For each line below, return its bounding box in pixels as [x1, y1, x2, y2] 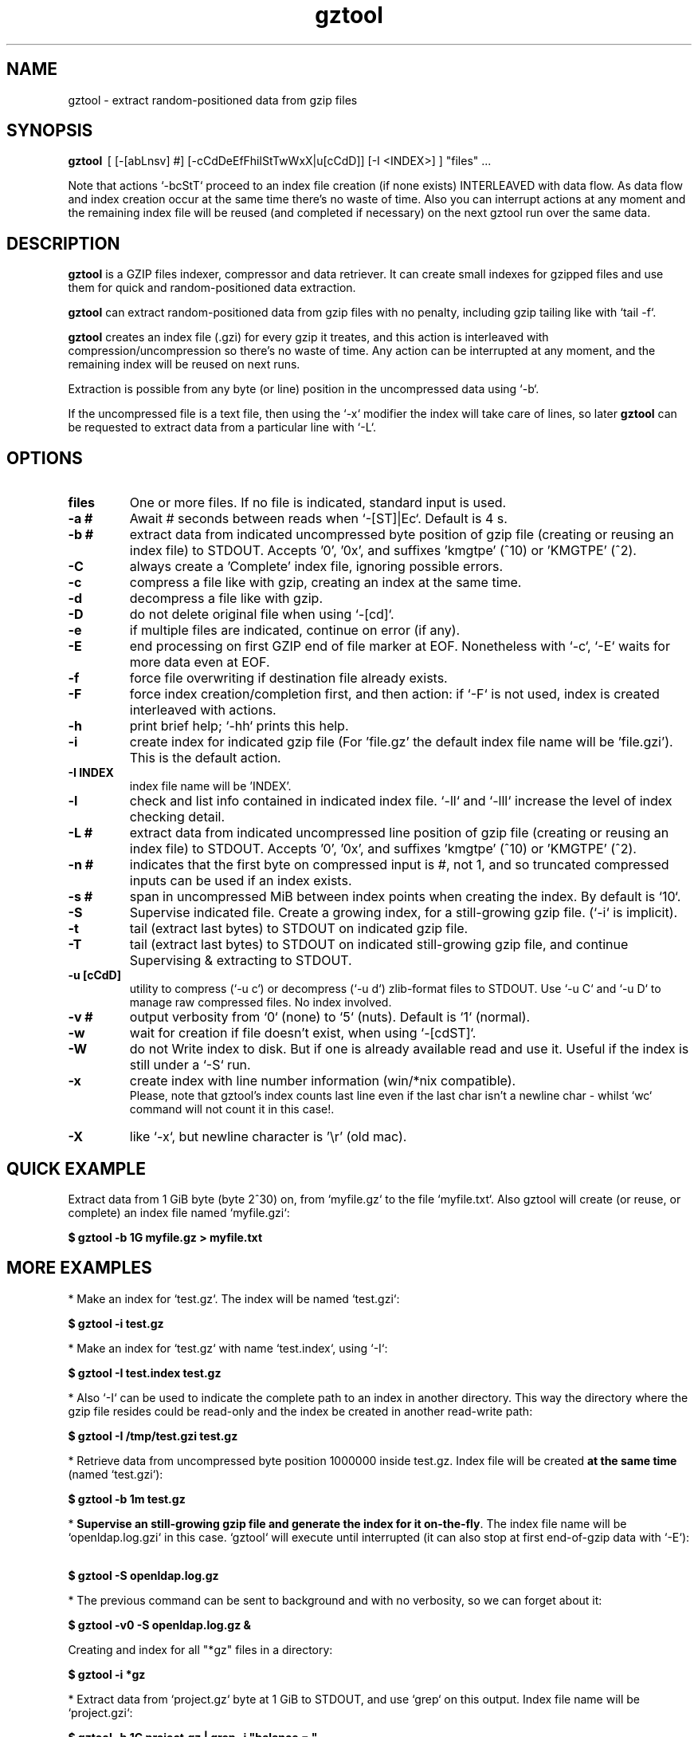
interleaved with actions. [129, 702, 276, 719]
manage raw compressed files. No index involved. [129, 995, 392, 1010]
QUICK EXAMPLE [6, 1158, 146, 1179]
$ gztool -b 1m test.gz [68, 1491, 186, 1506]
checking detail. [129, 809, 225, 825]
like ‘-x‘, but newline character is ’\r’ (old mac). [129, 1128, 407, 1145]
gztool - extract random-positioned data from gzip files [68, 93, 358, 107]
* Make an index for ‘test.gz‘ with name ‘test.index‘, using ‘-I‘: [68, 1341, 388, 1355]
